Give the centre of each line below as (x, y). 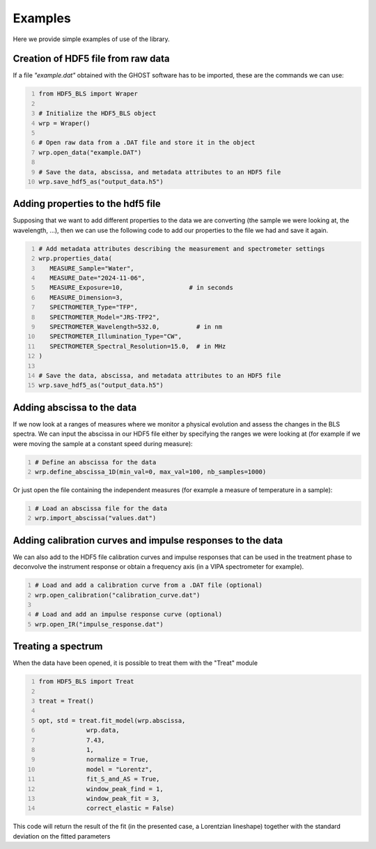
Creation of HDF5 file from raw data (91, 59)
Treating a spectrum (58, 647)
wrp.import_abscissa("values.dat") (96, 518)
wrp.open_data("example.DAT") (90, 152)
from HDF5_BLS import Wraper (88, 94)
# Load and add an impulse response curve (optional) (129, 614)
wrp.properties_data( (76, 259)
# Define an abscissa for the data (96, 462)
